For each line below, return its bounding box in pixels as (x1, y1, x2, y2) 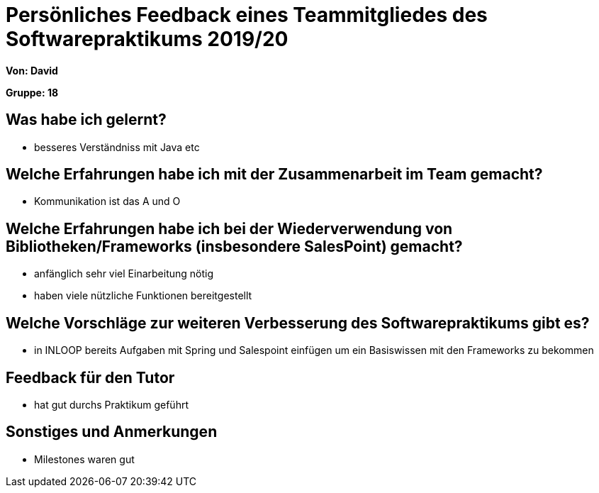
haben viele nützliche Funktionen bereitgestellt (34, 289, 252, 302)
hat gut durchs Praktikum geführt (34, 398, 189, 411)
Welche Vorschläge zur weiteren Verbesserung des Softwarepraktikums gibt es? (6, 314, 590, 332)
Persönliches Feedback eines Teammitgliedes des (6, 3, 488, 27)
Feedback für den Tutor (6, 368, 175, 387)
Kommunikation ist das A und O (34, 195, 181, 208)
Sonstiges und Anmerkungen (6, 423, 218, 441)
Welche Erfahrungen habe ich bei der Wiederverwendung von (6, 219, 453, 238)
